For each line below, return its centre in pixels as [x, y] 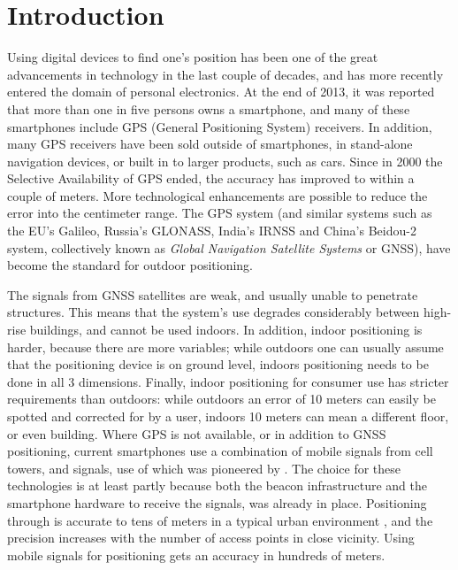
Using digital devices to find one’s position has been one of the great [193, 57]
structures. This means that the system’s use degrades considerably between [214, 312]
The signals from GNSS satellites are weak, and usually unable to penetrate [213, 294]
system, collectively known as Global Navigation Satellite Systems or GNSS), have [229, 247]
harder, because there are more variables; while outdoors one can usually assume [225, 347]
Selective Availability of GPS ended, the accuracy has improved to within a [211, 178]
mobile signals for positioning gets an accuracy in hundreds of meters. [196, 555]
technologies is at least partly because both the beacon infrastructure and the [217, 485]
